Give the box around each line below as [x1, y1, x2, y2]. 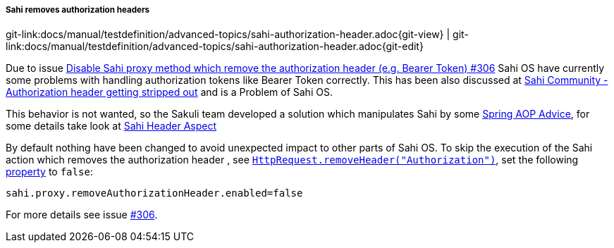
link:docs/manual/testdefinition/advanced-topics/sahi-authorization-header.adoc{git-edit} [6, 40, 424, 53]
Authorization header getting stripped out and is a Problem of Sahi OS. [6, 86, 333, 99]
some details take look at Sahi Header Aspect [6, 120, 216, 132]
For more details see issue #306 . [6, 209, 158, 221]
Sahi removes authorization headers [6, 5, 150, 15]
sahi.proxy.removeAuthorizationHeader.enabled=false [6, 187, 303, 199]
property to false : [6, 166, 93, 178]
